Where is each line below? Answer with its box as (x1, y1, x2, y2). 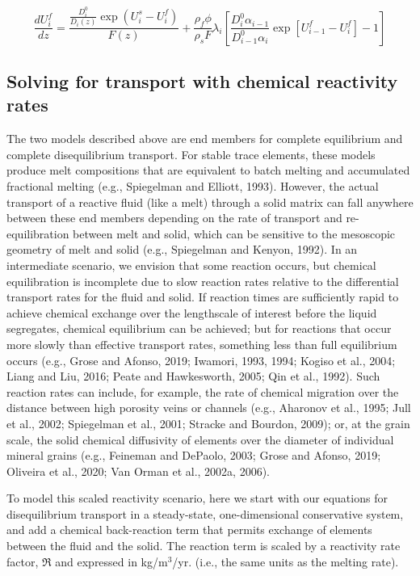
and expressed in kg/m (55, 553, 168, 570)
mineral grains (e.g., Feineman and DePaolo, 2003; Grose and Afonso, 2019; (6, 447, 381, 464)
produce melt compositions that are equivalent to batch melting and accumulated (6, 162, 410, 179)
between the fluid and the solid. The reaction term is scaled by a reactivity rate (6, 537, 401, 554)
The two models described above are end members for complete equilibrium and (6, 130, 403, 147)
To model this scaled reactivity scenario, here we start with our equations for (6, 490, 388, 507)
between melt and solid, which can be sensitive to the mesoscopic (73, 225, 396, 242)
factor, (6, 553, 39, 570)
